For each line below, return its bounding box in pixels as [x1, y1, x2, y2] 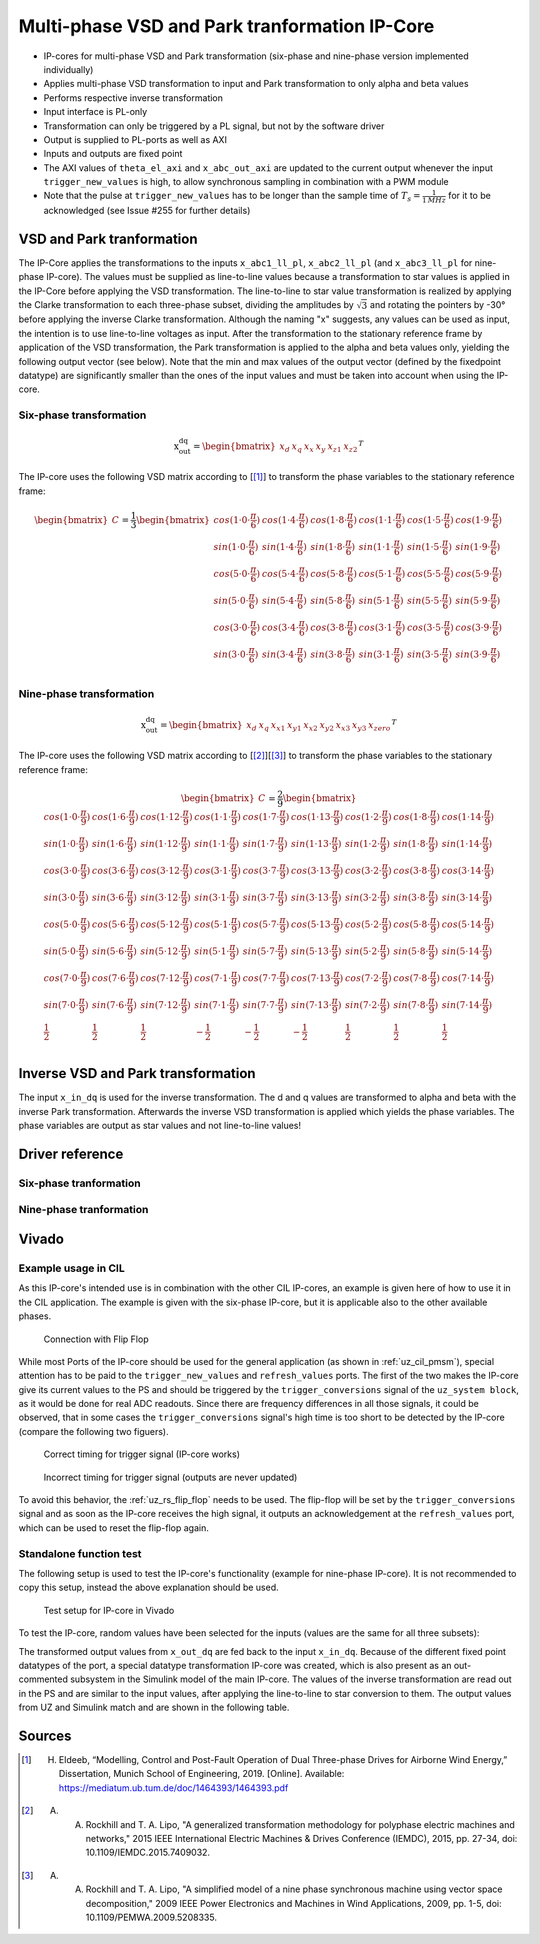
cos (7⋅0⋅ [43, 972, 81, 984]
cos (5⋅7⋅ [242, 918, 280, 930]
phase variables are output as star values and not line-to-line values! [18, 1120, 302, 1132]
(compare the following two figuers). [18, 1425, 169, 1437]
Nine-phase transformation [18, 686, 155, 700]
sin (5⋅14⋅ [441, 945, 483, 957]
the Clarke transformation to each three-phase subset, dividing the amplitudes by [18, 299, 354, 311]
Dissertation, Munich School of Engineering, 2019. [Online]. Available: [58, 1768, 345, 1780]
